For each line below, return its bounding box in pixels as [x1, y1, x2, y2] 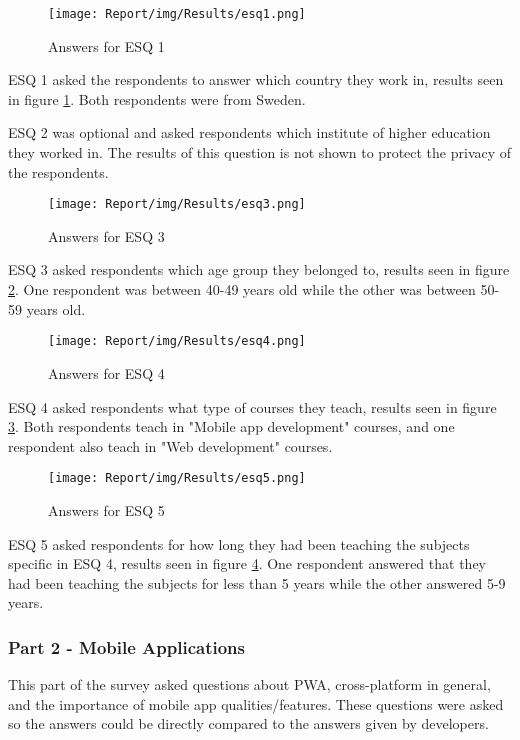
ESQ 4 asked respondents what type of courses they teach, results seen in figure [8, 396, 497, 417]
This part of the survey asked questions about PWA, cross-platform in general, [8, 674, 491, 695]
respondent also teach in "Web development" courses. [8, 435, 333, 456]
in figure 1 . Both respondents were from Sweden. [8, 88, 306, 109]
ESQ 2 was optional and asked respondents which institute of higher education [8, 122, 491, 143]
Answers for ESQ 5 [48, 499, 165, 520]
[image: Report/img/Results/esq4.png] [48, 334, 306, 349]
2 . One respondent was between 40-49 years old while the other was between [8, 279, 476, 300]
